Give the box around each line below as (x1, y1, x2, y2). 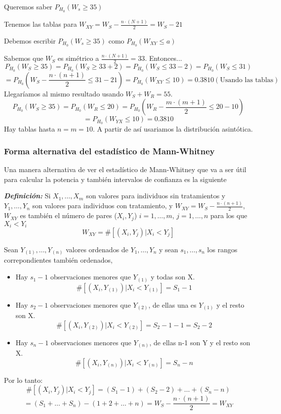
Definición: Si (4, 190, 51, 201)
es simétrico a (57, 53, 99, 63)
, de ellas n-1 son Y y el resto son (149, 337, 250, 347)
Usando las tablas (220, 76, 274, 84)
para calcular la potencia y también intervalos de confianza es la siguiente (4, 174, 227, 184)
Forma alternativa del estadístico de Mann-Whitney (4, 144, 215, 157)
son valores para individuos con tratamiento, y (32, 200, 173, 211)
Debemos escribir (4, 36, 56, 46)
